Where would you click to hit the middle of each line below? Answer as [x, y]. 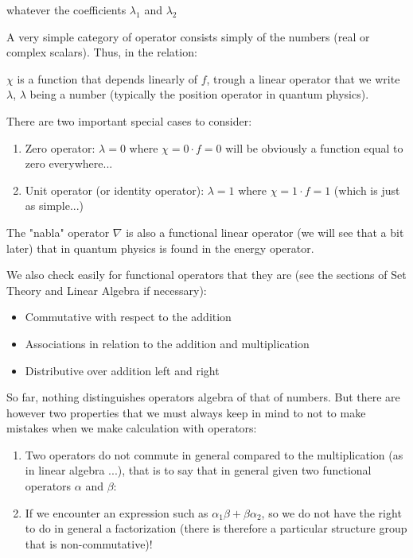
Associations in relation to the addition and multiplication [167, 343]
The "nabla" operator [58, 232]
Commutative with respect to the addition [128, 317]
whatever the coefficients [66, 10]
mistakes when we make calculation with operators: [132, 428]
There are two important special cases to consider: [129, 120]
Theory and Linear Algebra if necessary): [107, 290]
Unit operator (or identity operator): [115, 190]
